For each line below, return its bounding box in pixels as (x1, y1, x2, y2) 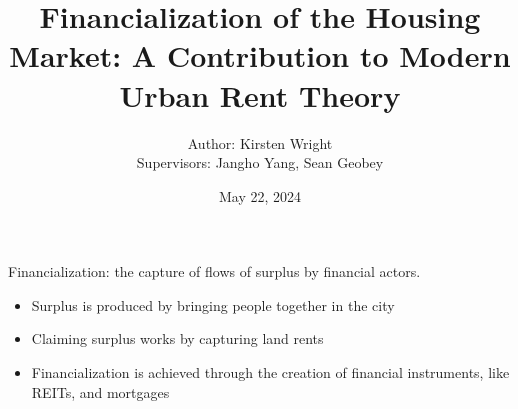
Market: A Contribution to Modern (9, 35, 511, 76)
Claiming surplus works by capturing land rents (31, 328, 324, 349)
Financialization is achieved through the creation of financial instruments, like (31, 362, 510, 383)
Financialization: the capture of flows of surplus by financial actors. (8, 261, 421, 282)
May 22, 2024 (218, 185, 302, 206)
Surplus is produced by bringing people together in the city (31, 294, 395, 315)
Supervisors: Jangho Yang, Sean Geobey (136, 152, 384, 173)
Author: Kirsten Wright (187, 132, 333, 153)
